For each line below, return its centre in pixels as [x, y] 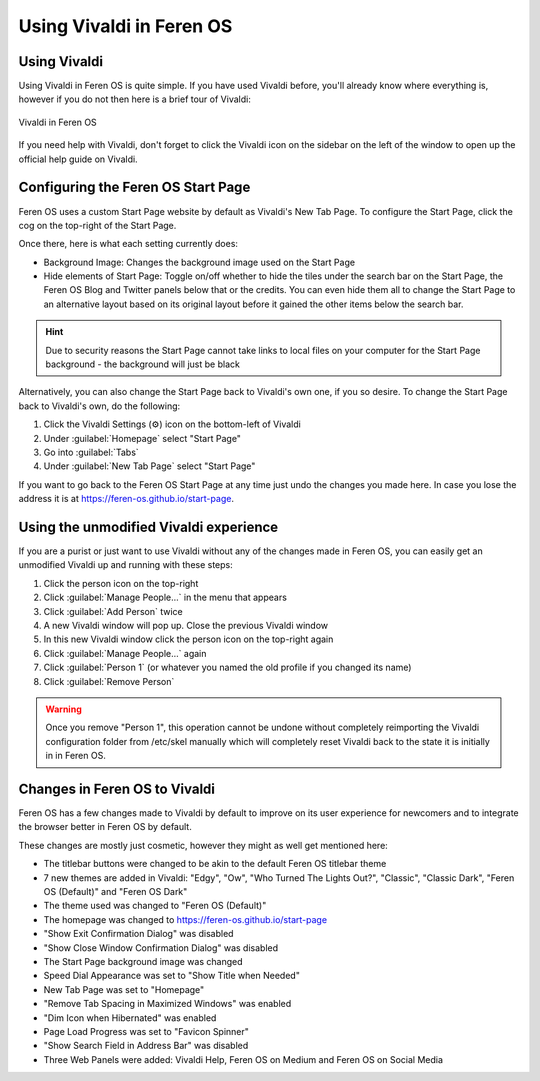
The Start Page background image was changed [143, 961]
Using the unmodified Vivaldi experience [148, 526]
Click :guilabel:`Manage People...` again [125, 653]
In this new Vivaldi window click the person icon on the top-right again [188, 639]
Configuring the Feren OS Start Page [134, 187]
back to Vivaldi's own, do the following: [99, 406]
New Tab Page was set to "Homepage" [124, 989]
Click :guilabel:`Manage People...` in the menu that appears [165, 597]
